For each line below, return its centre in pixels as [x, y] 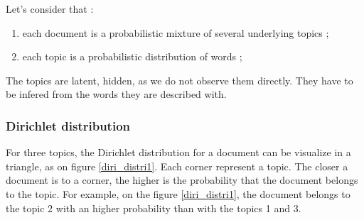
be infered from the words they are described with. [116, 94]
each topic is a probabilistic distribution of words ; [132, 56]
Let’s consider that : [50, 9]
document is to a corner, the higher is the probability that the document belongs [182, 180]
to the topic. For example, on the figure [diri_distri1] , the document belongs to [178, 193]
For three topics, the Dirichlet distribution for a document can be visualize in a [178, 152]
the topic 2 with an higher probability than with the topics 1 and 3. [154, 208]
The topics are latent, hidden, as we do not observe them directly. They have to [180, 80]
